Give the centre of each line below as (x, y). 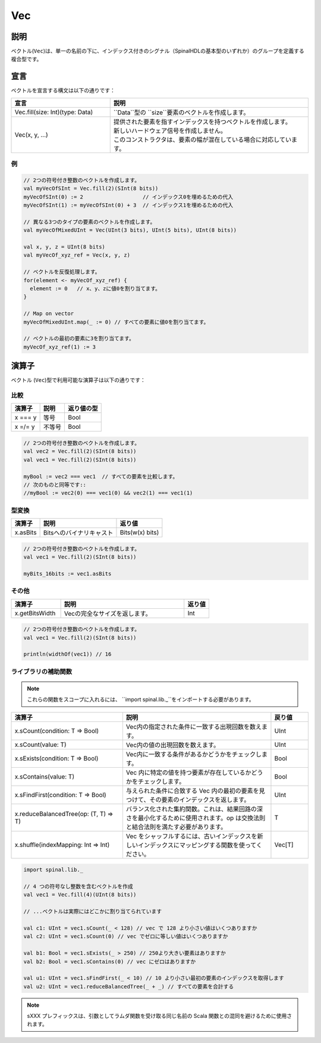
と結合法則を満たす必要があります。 (176, 827)
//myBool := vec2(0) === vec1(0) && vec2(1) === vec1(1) (108, 493)
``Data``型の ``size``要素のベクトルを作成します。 (181, 112)
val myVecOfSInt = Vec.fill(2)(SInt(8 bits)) (91, 189)
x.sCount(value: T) (40, 745)
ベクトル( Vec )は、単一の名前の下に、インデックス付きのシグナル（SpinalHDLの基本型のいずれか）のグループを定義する (158, 51)
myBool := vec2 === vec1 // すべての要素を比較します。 (101, 476)
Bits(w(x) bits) (139, 533)
